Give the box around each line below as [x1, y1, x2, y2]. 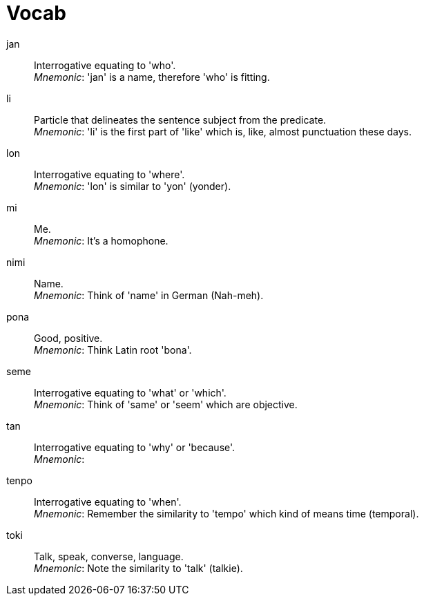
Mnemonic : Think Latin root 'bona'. [34, 343, 192, 356]
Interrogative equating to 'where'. [34, 168, 185, 180]
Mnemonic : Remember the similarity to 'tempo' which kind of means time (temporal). [34, 507, 419, 519]
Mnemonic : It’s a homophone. [34, 234, 168, 247]
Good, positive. [34, 332, 103, 344]
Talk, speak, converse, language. [34, 550, 184, 562]
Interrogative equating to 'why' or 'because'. [34, 441, 235, 453]
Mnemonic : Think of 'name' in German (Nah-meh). [34, 289, 264, 301]
